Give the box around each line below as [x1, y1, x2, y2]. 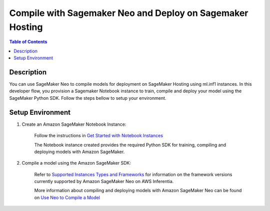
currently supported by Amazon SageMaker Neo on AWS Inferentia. [34, 179, 174, 185]
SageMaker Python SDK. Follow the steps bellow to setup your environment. [9, 95, 166, 101]
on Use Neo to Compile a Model [34, 195, 100, 201]
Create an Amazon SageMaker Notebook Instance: [21, 121, 126, 127]
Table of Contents [9, 39, 47, 45]
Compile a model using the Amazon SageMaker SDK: [21, 160, 131, 166]
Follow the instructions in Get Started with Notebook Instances [34, 133, 163, 139]
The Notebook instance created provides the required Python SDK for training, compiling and [34, 142, 226, 148]
